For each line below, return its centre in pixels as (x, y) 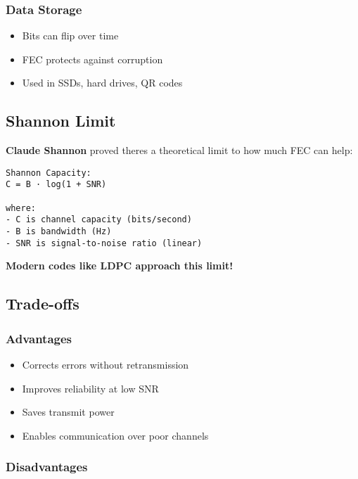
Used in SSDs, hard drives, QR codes (102, 83)
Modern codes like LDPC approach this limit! (120, 266)
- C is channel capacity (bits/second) (99, 220)
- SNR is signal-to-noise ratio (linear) (104, 243)
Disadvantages (47, 467)
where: (21, 208)
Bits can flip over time (70, 36)
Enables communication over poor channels (115, 435)
